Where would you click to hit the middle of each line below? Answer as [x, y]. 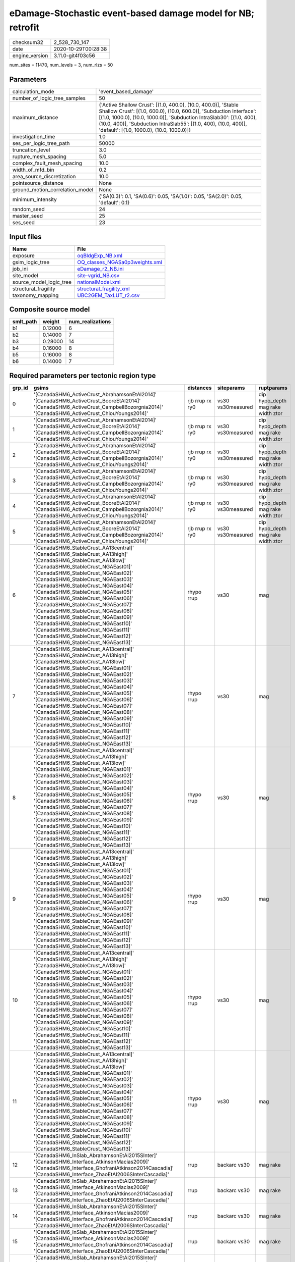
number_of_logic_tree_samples [49, 98]
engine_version [30, 56]
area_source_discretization [44, 177]
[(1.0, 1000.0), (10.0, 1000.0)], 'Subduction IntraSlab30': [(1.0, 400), [178, 118]
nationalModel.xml [99, 282]
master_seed [27, 216]
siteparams [231, 388]
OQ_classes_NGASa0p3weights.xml [120, 262]
